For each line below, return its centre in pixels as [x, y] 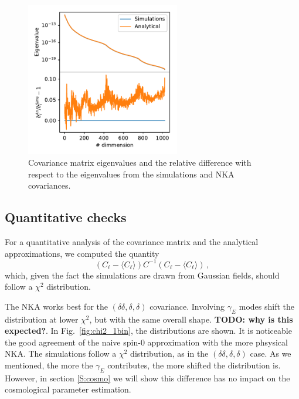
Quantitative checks [66, 217]
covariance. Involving [187, 306]
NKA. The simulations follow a [61, 353]
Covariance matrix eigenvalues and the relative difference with [140, 162]
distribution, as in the [169, 353]
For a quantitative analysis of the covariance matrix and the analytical [132, 241]
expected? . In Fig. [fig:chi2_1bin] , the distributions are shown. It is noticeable [148, 331]
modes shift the [266, 306]
